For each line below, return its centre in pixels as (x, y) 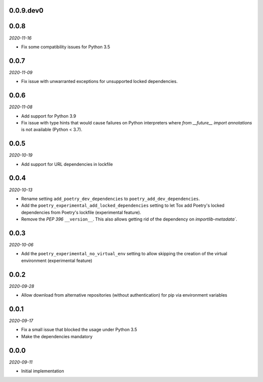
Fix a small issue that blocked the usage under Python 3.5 (79, 330)
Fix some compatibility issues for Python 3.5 (66, 47)
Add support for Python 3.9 (49, 116)
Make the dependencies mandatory (57, 336)
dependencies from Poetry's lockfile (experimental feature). (81, 212)
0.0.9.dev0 (26, 10)
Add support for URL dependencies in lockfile (67, 164)
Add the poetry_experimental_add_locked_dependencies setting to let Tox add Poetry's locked (123, 205)
